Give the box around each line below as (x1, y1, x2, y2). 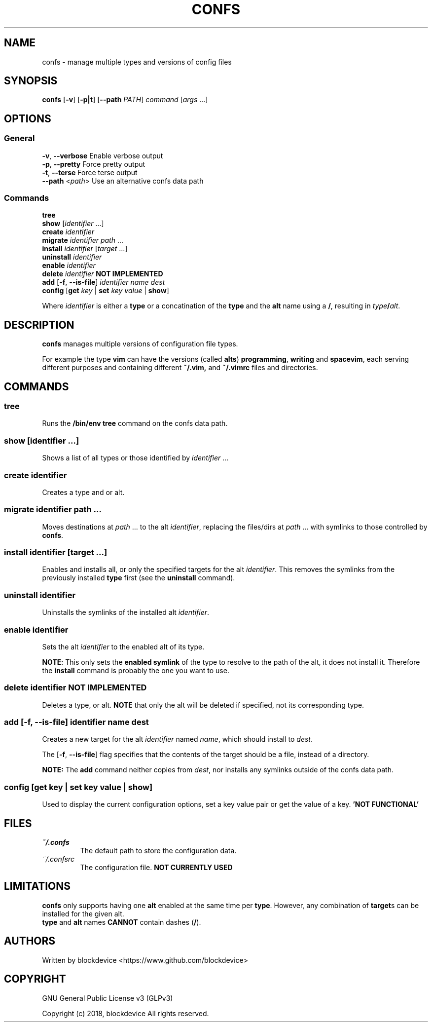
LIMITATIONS (4, 880, 71, 893)
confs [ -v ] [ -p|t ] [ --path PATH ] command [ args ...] (42, 95, 208, 104)
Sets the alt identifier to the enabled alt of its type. (42, 642, 205, 651)
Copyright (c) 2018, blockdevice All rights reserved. (42, 1009, 209, 1018)
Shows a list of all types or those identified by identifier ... (42, 454, 229, 462)
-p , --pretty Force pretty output (42, 159, 145, 168)
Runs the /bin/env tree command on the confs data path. (42, 419, 228, 428)
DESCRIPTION (4, 318, 74, 331)
